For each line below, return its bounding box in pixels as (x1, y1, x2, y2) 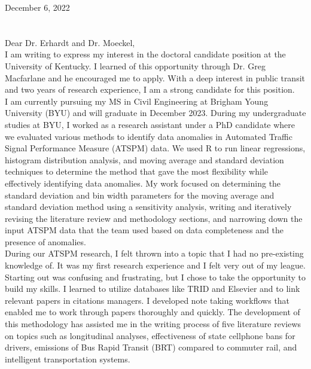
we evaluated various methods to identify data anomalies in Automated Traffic (5, 130, 292, 142)
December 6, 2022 (5, 1, 70, 13)
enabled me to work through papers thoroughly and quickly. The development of (5, 306, 300, 318)
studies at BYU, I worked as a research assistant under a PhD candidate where (5, 118, 295, 130)
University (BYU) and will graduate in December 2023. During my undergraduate (5, 106, 306, 119)
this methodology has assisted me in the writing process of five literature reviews (5, 318, 301, 330)
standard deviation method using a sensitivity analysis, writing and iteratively (5, 200, 292, 213)
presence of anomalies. (5, 235, 86, 248)
